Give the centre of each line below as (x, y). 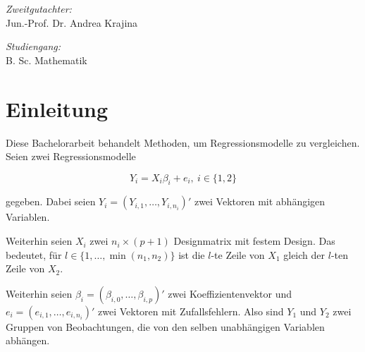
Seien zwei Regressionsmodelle (71, 156)
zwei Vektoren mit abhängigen (260, 201)
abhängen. (28, 340)
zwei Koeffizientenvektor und (230, 293)
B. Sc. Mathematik (47, 60)
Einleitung (57, 108)
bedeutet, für (34, 254)
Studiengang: (33, 46)
